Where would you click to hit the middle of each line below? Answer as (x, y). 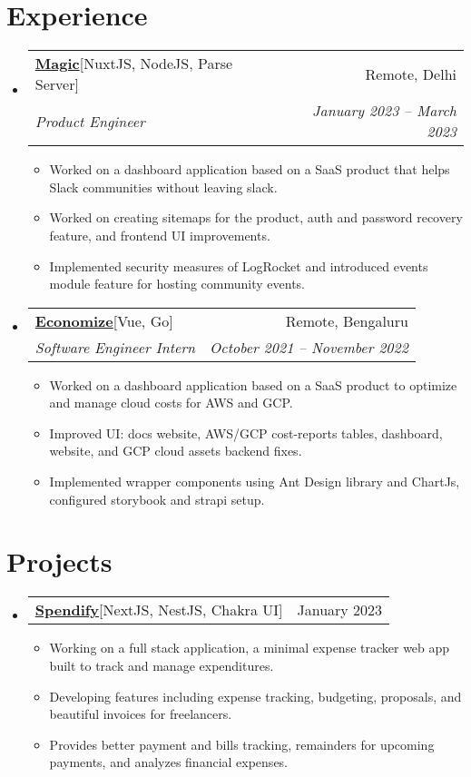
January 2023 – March (384, 111)
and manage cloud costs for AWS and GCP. (171, 403)
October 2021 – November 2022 (309, 347)
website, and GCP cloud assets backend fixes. (176, 451)
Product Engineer (90, 121)
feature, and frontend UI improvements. (160, 235)
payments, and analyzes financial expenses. (169, 762)
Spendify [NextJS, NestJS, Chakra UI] (159, 610)
